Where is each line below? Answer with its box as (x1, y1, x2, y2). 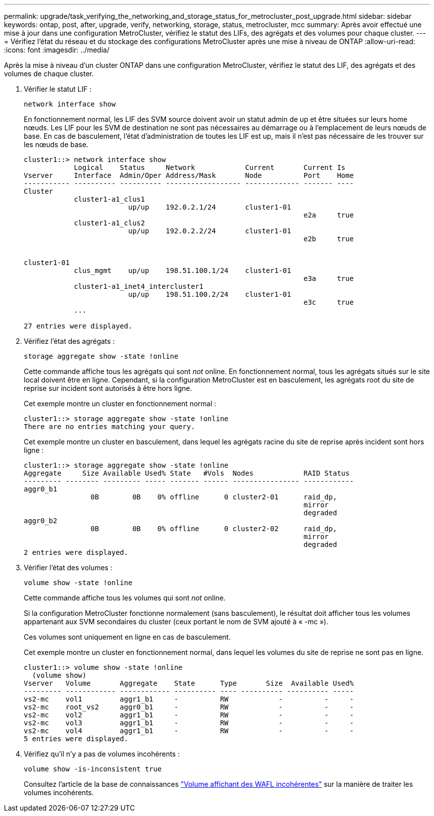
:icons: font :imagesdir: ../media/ (4, 46, 109, 54)
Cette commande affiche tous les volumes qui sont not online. (24, 594, 226, 602)
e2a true (303, 211, 354, 219)
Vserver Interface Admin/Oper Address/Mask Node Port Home (24, 171, 354, 179)
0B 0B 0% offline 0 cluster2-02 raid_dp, (90, 525, 337, 533)
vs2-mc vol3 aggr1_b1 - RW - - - (24, 719, 354, 727)
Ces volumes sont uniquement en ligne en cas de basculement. (24, 633, 231, 641)
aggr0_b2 (24, 517, 57, 525)
